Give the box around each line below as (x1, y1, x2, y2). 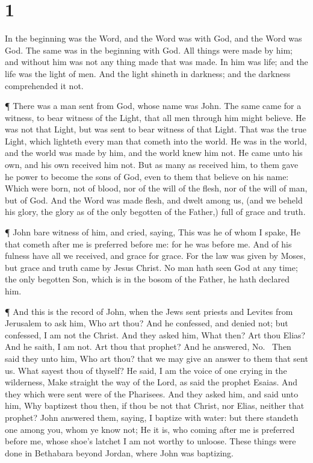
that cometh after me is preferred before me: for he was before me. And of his (5, 237, 292, 250)
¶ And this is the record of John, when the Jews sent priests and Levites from (5, 305, 293, 317)
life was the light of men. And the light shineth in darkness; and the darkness (5, 67, 291, 79)
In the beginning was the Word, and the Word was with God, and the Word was (5, 32, 302, 45)
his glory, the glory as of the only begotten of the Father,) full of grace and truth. (5, 205, 306, 218)
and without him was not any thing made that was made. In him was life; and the (5, 55, 308, 68)
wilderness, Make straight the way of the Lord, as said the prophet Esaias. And (5, 376, 298, 388)
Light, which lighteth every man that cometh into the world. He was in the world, (5, 134, 307, 147)
